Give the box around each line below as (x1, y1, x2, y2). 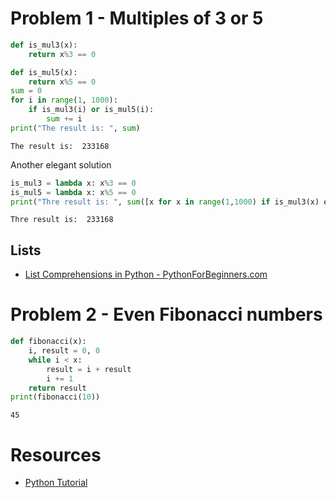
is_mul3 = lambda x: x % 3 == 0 (10, 178, 137, 188)
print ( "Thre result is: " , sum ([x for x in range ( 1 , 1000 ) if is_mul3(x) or (10, 197, 333, 207)
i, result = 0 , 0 (28, 346, 101, 356)
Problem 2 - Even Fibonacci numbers (10, 303, 323, 326)
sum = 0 (10, 86, 43, 96)
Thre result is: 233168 (10, 215, 114, 225)
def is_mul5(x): (10, 67, 78, 77)
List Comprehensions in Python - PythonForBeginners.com (24, 268, 268, 281)
